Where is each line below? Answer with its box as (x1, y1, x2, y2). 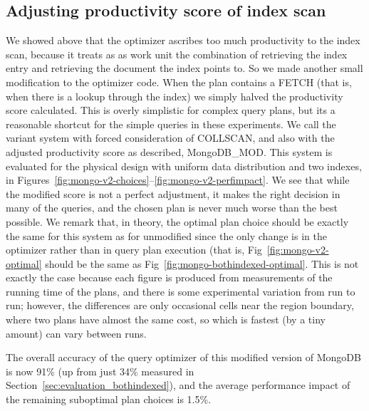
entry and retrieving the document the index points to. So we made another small (6, 61, 363, 76)
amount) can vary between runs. (6, 326, 147, 340)
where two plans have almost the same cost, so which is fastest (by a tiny (6, 312, 326, 327)
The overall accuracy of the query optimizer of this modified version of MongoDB (6, 350, 361, 365)
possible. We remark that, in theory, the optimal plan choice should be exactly (6, 214, 349, 229)
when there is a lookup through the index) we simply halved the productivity (6, 88, 343, 103)
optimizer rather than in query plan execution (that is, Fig (6, 242, 262, 257)
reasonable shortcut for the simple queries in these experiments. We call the (6, 116, 336, 131)
